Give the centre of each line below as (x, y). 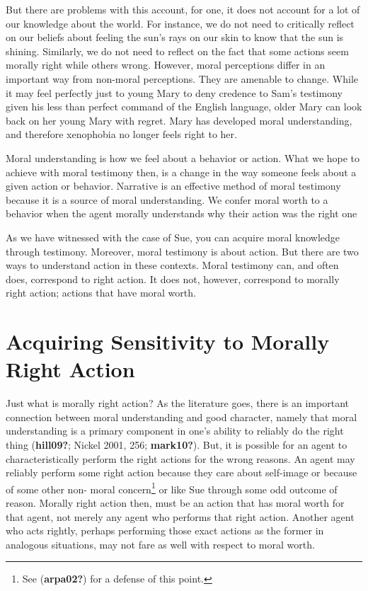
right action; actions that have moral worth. (101, 293)
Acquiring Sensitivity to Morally (168, 342)
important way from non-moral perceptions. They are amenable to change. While (182, 78)
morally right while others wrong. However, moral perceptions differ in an (166, 65)
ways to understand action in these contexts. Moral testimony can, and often (172, 265)
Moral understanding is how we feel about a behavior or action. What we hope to (183, 157)
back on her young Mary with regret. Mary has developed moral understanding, (179, 120)
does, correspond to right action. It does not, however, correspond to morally (173, 279)
